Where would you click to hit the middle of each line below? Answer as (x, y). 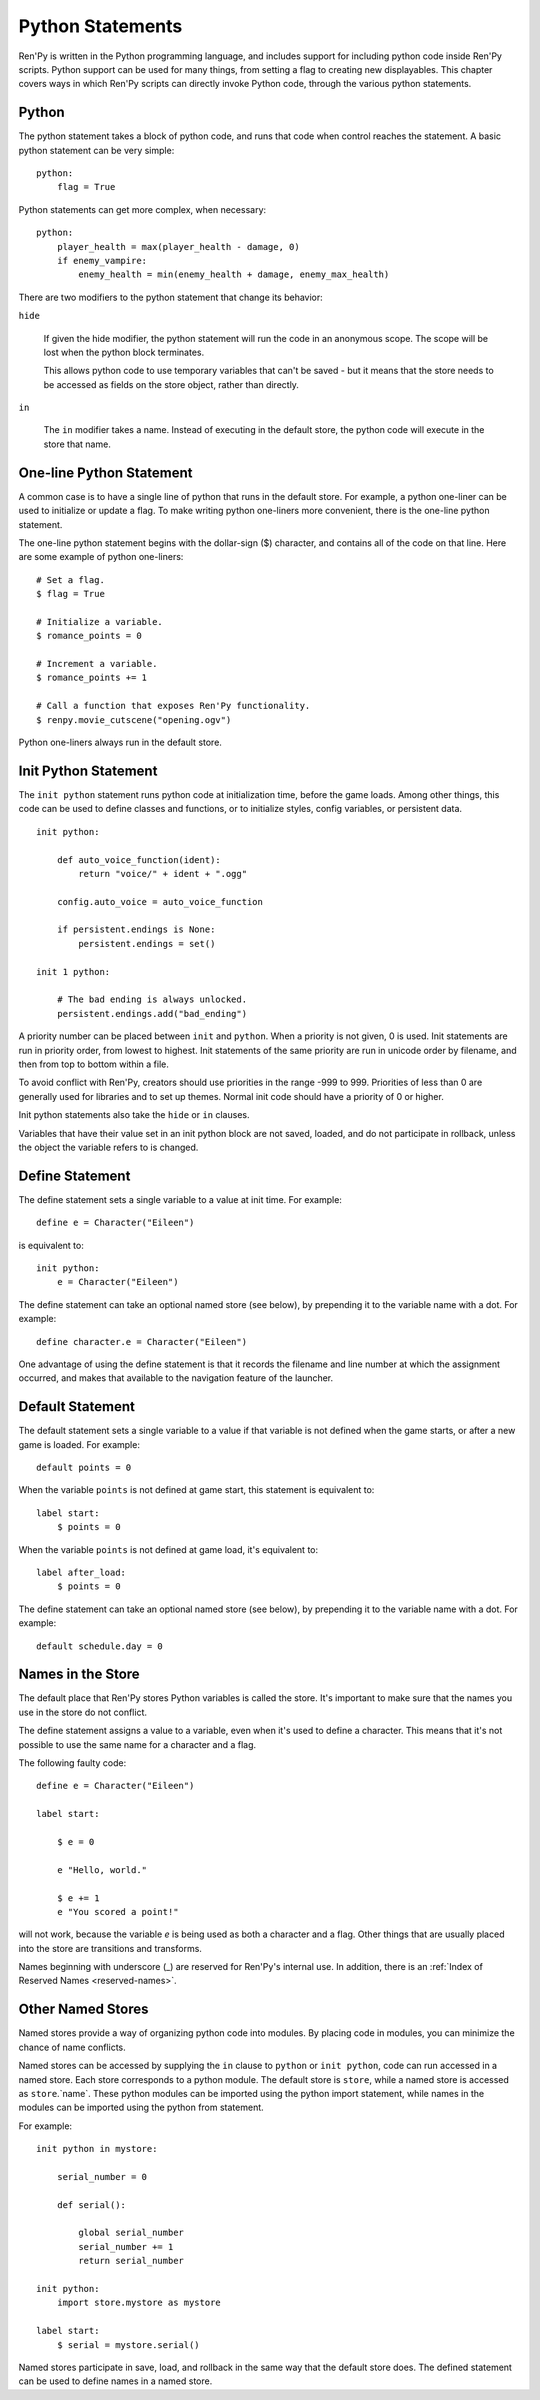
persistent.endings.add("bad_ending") (152, 1013)
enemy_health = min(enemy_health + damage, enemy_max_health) (234, 274)
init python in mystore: (97, 2149)
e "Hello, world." (102, 1869)
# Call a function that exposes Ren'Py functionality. (173, 706)
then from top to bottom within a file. (94, 1064)
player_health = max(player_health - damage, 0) (178, 246)
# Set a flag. (70, 579)
